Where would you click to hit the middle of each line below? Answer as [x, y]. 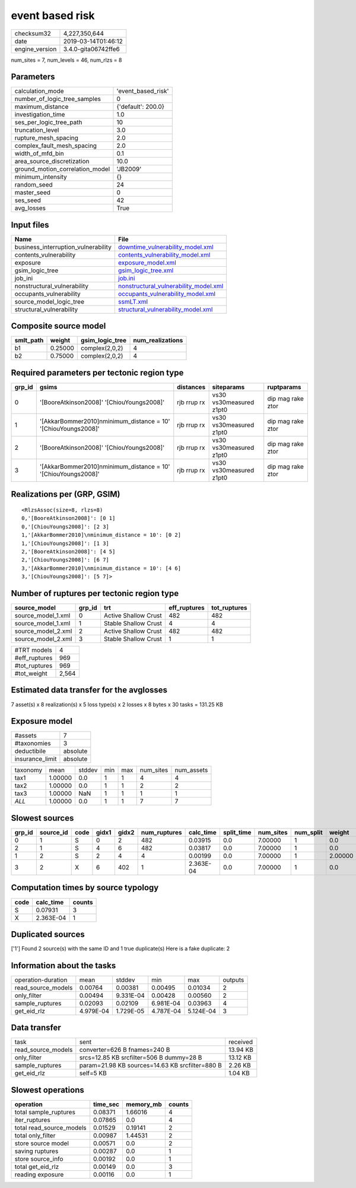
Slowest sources [42, 818]
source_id [54, 832]
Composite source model [58, 326]
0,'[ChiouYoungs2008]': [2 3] [66, 527]
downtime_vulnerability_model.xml [166, 247]
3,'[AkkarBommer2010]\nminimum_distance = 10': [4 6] [101, 568]
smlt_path [29, 341]
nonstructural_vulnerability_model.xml [171, 286]
